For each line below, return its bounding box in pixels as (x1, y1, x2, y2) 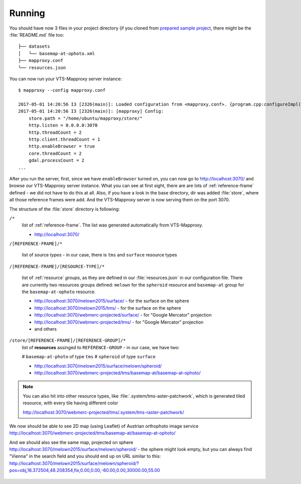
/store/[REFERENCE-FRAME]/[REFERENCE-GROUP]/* (9, 338, 126, 343)
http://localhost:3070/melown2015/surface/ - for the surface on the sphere (34, 298, 189, 304)
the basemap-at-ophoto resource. (22, 289, 96, 295)
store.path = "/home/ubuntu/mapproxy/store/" (28, 115, 143, 121)
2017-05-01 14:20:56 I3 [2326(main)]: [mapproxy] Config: (18, 108, 164, 114)
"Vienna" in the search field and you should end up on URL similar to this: (9, 453, 161, 459)
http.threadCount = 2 (28, 129, 82, 135)
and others (34, 326, 57, 332)
